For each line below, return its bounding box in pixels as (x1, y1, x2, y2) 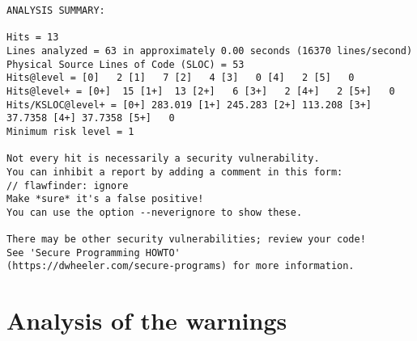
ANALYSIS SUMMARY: (6, 5, 105, 16)
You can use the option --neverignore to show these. (6, 206, 303, 218)
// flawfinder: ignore (6, 179, 129, 192)
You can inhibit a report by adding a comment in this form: (6, 166, 343, 178)
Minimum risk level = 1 (6, 125, 134, 137)
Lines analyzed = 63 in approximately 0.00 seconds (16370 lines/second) (6, 44, 413, 57)
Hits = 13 (6, 32, 59, 44)
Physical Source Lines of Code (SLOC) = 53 (6, 58, 245, 70)
